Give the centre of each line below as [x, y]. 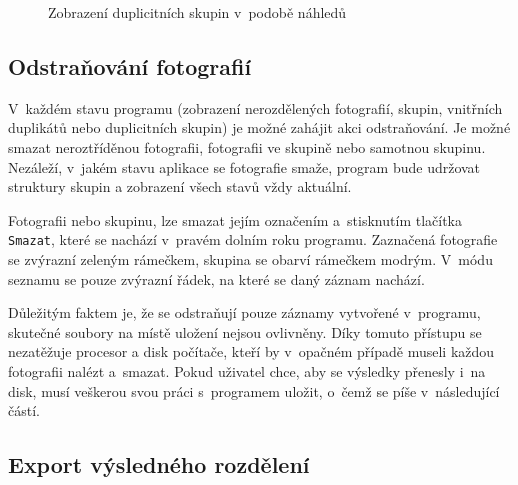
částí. [24, 410]
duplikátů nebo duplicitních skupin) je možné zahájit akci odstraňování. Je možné [259, 127]
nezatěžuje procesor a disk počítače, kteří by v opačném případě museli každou [251, 351]
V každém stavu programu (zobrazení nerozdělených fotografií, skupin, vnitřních [255, 107]
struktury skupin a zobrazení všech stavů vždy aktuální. [180, 186]
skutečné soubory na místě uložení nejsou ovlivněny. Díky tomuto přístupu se [245, 331]
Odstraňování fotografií [130, 65]
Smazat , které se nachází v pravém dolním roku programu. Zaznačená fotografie [253, 239]
